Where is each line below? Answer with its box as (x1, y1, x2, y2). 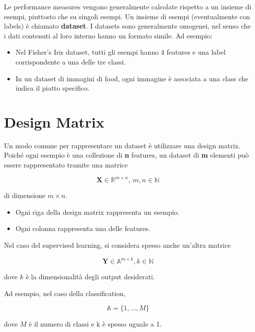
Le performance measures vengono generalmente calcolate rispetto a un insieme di (4, 1, 252, 11)
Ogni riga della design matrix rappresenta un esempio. (15, 206, 180, 217)
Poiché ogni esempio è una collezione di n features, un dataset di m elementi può (4, 150, 249, 160)
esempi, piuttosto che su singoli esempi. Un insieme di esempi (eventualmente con (4, 11, 250, 21)
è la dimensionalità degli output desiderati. (26, 271, 155, 282)
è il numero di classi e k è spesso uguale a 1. (29, 319, 162, 329)
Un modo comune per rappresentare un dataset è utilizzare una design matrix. (4, 140, 241, 150)
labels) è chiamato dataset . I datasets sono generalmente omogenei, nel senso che (4, 21, 251, 31)
